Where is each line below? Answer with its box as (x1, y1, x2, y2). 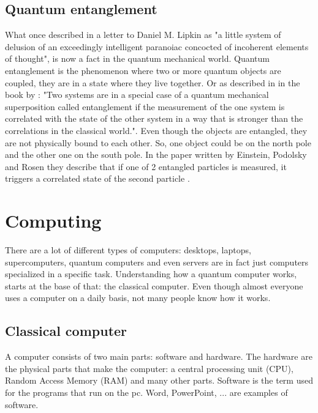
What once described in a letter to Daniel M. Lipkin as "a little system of (5, 28, 281, 41)
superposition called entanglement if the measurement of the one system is (5, 100, 285, 113)
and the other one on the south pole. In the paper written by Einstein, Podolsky (5, 148, 307, 161)
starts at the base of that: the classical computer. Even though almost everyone (5, 279, 303, 292)
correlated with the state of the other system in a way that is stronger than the (5, 112, 303, 125)
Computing (5, 208, 102, 233)
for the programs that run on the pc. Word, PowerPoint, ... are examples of (5, 386, 288, 398)
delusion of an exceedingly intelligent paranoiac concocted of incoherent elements (5, 40, 309, 53)
